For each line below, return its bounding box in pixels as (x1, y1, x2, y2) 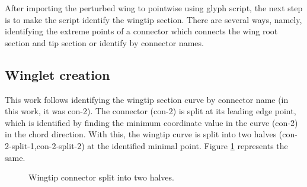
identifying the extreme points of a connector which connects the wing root (5, 25, 278, 37)
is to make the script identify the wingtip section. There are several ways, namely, (5, 13, 302, 25)
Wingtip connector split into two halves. (28, 171, 174, 183)
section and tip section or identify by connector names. (5, 36, 204, 49)
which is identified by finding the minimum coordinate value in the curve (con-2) (5, 116, 298, 128)
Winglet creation (5, 65, 110, 83)
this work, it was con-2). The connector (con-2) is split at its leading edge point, (5, 105, 296, 117)
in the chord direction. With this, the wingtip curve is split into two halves (5, 128, 277, 140)
